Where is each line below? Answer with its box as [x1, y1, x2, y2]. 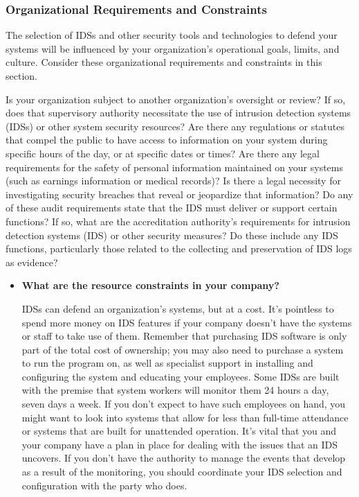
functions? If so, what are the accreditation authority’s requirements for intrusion [6, 213, 351, 228]
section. [6, 69, 37, 82]
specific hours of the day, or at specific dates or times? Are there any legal [6, 146, 320, 160]
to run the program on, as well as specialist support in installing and [21, 356, 313, 370]
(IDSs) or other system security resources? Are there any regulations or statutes [6, 119, 345, 133]
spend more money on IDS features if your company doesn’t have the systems [21, 315, 352, 329]
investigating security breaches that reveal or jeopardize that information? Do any [6, 186, 353, 201]
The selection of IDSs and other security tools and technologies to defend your [6, 28, 338, 42]
